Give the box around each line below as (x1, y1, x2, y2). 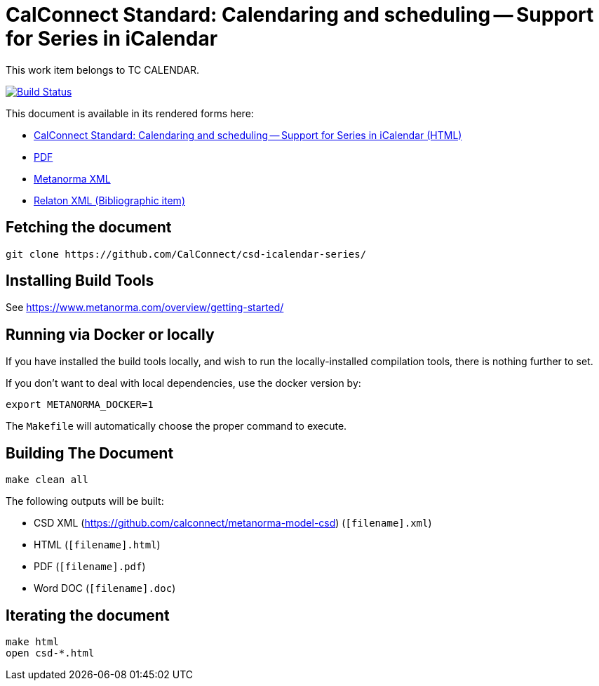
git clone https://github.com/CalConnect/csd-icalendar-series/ (6, 248, 367, 260)
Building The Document (6, 444, 174, 462)
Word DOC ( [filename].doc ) (34, 582, 176, 595)
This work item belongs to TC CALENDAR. (6, 63, 200, 76)
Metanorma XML (34, 172, 111, 185)
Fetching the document (6, 218, 172, 237)
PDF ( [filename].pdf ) (34, 560, 146, 573)
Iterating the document (6, 606, 170, 624)
